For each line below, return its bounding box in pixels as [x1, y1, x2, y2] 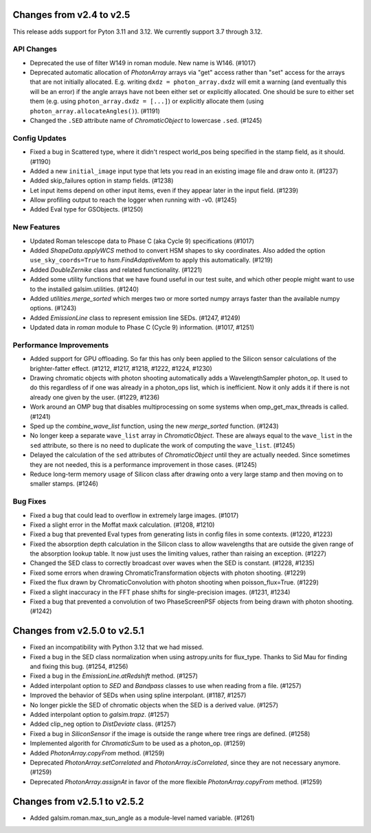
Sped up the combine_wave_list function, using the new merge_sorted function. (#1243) [30, 422, 279, 431]
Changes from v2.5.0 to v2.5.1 [12, 625, 144, 637]
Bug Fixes [12, 497, 47, 506]
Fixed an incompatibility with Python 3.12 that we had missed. [30, 643, 204, 652]
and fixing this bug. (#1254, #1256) [30, 663, 128, 671]
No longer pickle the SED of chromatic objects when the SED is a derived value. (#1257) [30, 700, 278, 709]
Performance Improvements [12, 340, 109, 350]
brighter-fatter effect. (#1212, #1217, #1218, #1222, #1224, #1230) [30, 364, 212, 372]
